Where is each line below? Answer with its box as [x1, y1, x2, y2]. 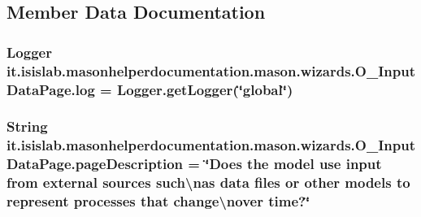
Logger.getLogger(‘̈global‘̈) [116, 79, 293, 99]
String [7, 116, 48, 137]
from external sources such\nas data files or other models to [7, 172, 410, 193]
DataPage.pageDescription [7, 154, 184, 174]
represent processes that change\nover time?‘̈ [7, 191, 310, 211]
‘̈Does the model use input [205, 154, 382, 174]
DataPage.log [7, 79, 95, 99]
